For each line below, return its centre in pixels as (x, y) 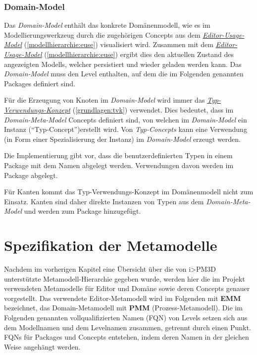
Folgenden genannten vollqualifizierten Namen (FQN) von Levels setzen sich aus (126, 317)
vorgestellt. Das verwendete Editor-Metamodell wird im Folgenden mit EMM (123, 298)
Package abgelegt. (31, 175)
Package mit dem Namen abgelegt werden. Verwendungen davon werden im (119, 165)
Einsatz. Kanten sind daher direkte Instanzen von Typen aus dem (104, 201)
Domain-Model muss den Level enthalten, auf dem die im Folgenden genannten (124, 74)
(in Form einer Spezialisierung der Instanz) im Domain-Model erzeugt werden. (123, 139)
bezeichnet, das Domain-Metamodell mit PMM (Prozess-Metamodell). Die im (123, 308)
